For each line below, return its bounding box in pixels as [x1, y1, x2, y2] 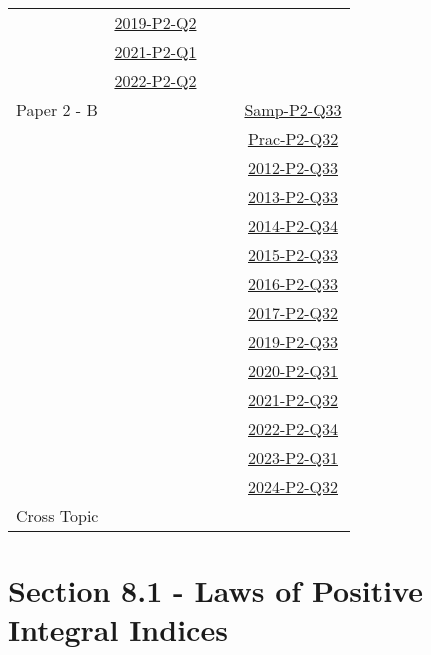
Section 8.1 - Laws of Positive [8, 570, 424, 611]
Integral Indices [8, 609, 228, 650]
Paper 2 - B [16, 98, 98, 121]
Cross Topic [16, 504, 99, 527]
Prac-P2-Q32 [247, 127, 339, 150]
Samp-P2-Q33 [244, 98, 342, 121]
